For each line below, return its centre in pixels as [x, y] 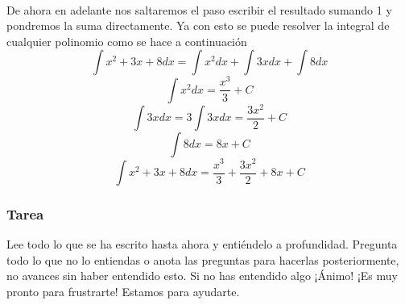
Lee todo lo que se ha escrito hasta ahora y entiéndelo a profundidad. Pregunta [202, 244]
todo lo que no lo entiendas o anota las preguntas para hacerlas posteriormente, [203, 259]
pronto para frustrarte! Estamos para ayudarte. [123, 292]
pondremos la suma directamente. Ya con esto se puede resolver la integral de [198, 25]
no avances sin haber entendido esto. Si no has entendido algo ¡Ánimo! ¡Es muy [202, 276]
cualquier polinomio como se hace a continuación [127, 41]
